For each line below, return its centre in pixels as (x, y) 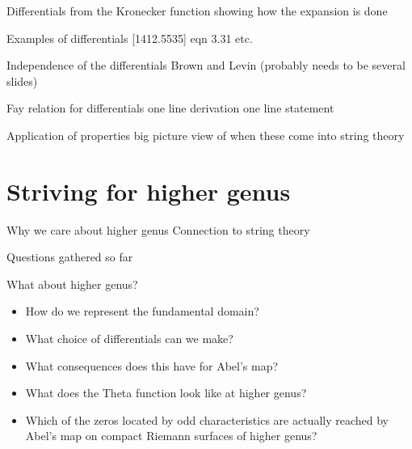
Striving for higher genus (149, 191)
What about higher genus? (72, 284)
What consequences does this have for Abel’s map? (152, 365)
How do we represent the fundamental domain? (142, 311)
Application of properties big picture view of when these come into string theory (206, 135)
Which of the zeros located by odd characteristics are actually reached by (207, 419)
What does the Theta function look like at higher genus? (166, 393)
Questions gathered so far (70, 257)
